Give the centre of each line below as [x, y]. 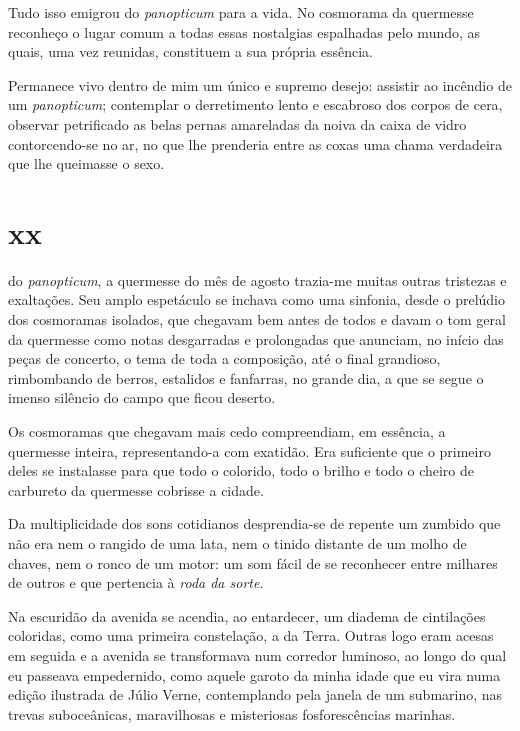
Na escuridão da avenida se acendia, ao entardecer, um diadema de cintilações [247, 615]
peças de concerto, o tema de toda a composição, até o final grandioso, [224, 358]
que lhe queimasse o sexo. [86, 163]
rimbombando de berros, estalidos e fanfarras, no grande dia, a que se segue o [246, 377]
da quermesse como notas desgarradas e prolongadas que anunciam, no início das [256, 338]
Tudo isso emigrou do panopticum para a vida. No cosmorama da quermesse [241, 12]
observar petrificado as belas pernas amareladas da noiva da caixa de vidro [237, 123]
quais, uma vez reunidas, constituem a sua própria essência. [190, 51]
